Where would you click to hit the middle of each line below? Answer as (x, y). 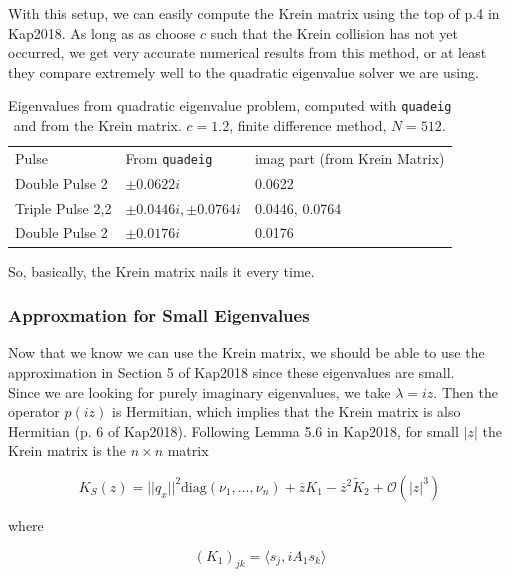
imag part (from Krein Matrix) (349, 157)
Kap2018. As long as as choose (102, 32)
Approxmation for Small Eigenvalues (159, 315)
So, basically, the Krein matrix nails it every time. (161, 270)
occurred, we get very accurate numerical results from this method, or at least (247, 52)
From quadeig (169, 157)
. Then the (465, 391)
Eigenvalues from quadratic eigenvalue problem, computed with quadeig (230, 105)
